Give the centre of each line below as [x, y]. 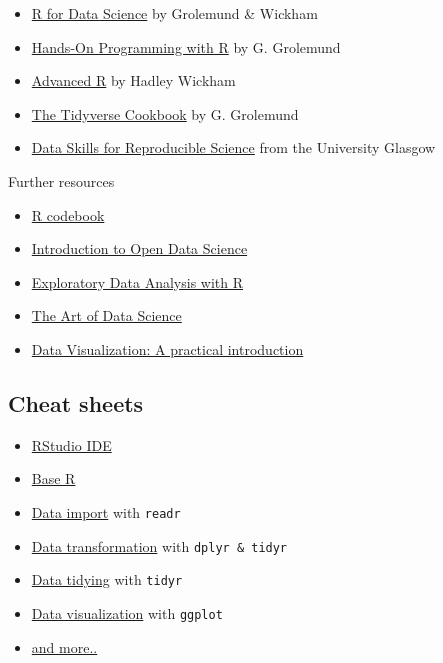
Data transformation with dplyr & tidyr [159, 545]
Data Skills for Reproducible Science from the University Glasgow [233, 147]
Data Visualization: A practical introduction [167, 348]
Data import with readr [106, 511]
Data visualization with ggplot [127, 612]
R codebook [68, 214]
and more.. [64, 646]
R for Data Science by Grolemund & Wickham [174, 13]
